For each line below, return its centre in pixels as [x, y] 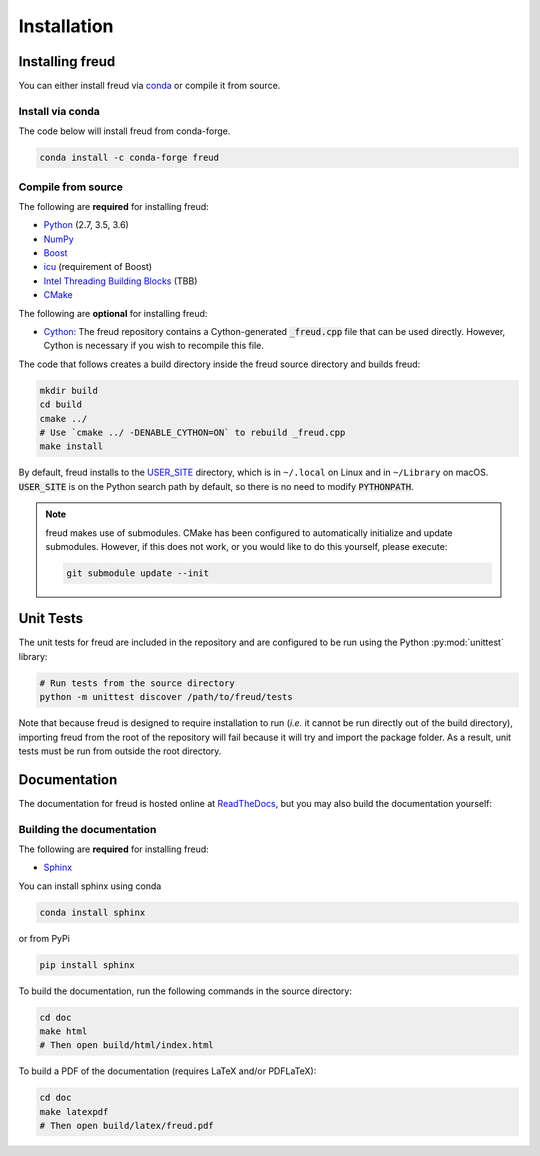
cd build [61, 404]
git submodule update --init [138, 573]
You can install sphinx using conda [90, 886]
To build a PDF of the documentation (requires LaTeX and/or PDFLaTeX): [167, 1071]
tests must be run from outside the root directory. [120, 751]
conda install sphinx [92, 912]
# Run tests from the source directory [137, 683]
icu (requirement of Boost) [98, 267]
